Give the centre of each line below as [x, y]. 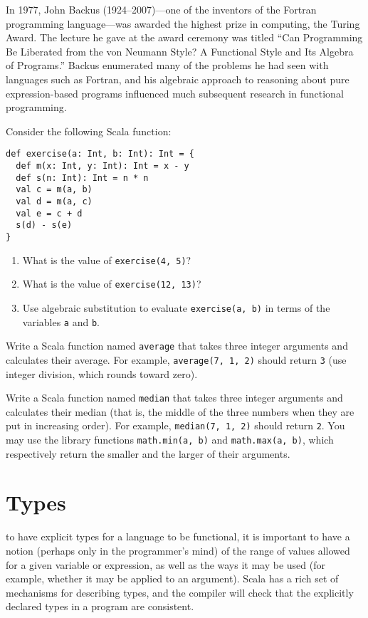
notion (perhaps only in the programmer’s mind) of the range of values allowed [178, 550]
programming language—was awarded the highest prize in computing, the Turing [183, 23]
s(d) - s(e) [44, 225]
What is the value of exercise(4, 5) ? [107, 260]
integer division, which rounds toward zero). [102, 373]
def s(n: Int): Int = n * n [82, 178]
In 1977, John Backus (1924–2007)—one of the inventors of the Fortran [161, 9]
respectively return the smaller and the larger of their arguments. [148, 453]
